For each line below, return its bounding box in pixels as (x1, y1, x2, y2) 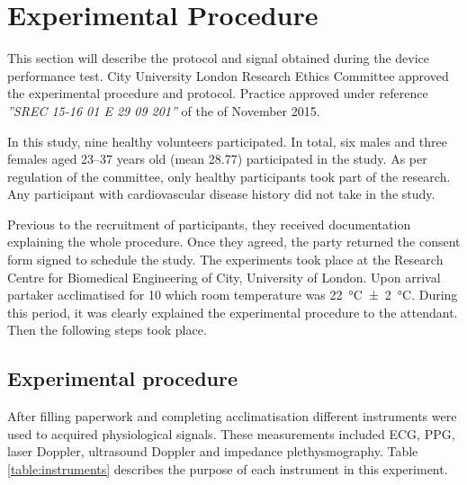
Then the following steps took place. (7, 320, 207, 339)
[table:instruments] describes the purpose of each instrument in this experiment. (7, 460, 448, 479)
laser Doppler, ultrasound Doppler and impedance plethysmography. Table (7, 442, 418, 461)
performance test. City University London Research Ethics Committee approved (7, 66, 449, 85)
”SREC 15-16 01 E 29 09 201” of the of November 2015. (7, 101, 320, 120)
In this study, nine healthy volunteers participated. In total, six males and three (7, 131, 447, 150)
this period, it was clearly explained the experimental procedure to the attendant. (7, 302, 458, 321)
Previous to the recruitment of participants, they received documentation (7, 214, 411, 233)
